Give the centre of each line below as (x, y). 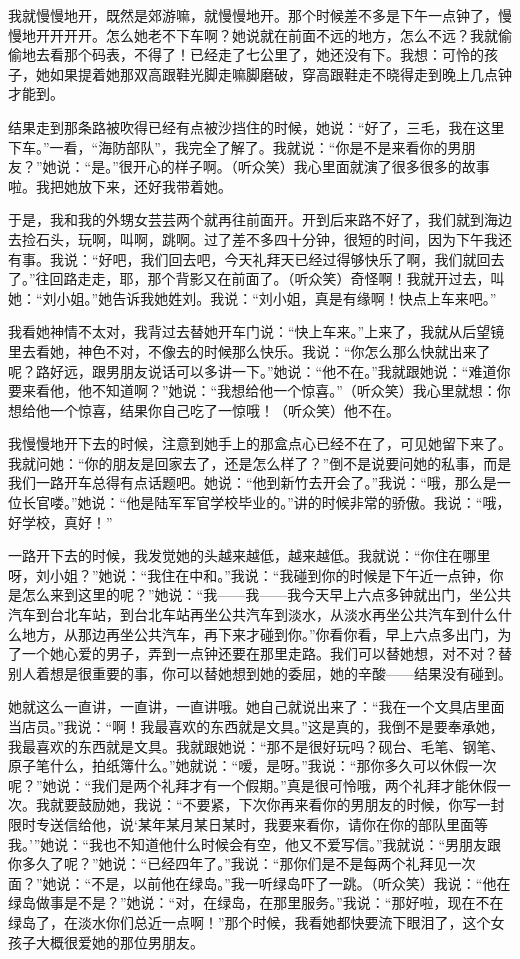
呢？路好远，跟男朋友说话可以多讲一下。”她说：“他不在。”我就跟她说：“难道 (252, 370)
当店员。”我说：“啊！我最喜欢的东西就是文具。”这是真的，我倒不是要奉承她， (256, 726)
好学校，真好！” (60, 521)
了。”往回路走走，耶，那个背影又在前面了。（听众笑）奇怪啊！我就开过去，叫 (256, 278)
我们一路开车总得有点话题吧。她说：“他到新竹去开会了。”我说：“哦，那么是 (252, 482)
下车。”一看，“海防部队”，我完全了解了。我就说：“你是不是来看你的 (228, 146)
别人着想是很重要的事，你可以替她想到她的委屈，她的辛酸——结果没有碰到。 (260, 672)
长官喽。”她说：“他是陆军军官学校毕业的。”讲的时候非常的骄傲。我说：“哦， (266, 502)
